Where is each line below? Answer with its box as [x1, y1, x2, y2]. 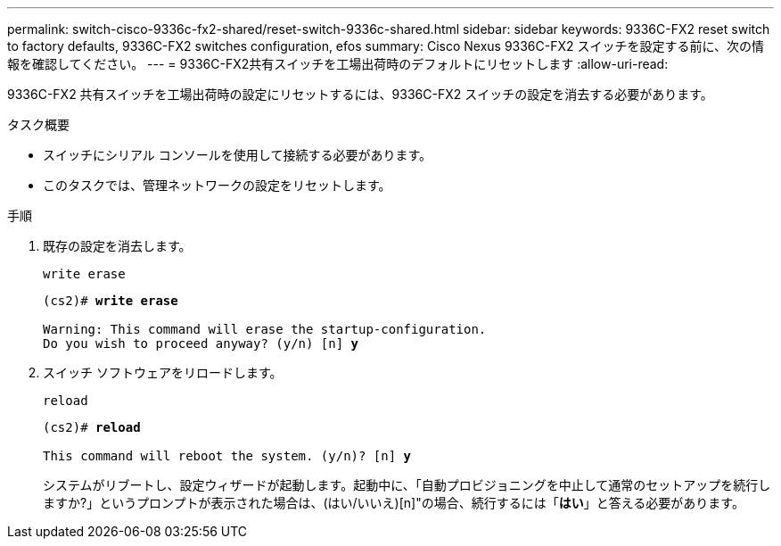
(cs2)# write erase [43, 294, 178, 308]
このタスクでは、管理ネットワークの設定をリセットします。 [43, 178, 391, 193]
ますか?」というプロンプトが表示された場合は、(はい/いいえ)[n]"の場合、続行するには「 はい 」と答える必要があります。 [43, 495, 744, 510]
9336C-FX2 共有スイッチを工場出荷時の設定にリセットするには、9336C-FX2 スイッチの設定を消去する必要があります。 [7, 87, 713, 102]
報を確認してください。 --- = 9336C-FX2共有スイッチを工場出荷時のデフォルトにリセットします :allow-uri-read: [7, 56, 669, 71]
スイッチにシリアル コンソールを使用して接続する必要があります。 [43, 147, 432, 162]
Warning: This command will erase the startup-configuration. [43, 322, 487, 336]
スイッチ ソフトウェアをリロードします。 [43, 365, 283, 380]
